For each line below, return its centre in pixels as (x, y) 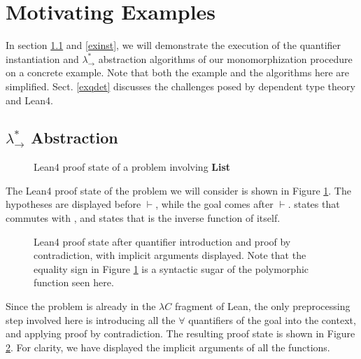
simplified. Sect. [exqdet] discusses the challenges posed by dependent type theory (180, 86)
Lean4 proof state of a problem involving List (132, 167)
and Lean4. (29, 100)
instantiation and (42, 58)
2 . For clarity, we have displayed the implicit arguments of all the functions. (168, 347)
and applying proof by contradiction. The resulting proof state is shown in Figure (180, 333)
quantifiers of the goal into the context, (272, 319)
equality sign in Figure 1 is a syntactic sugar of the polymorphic (171, 268)
